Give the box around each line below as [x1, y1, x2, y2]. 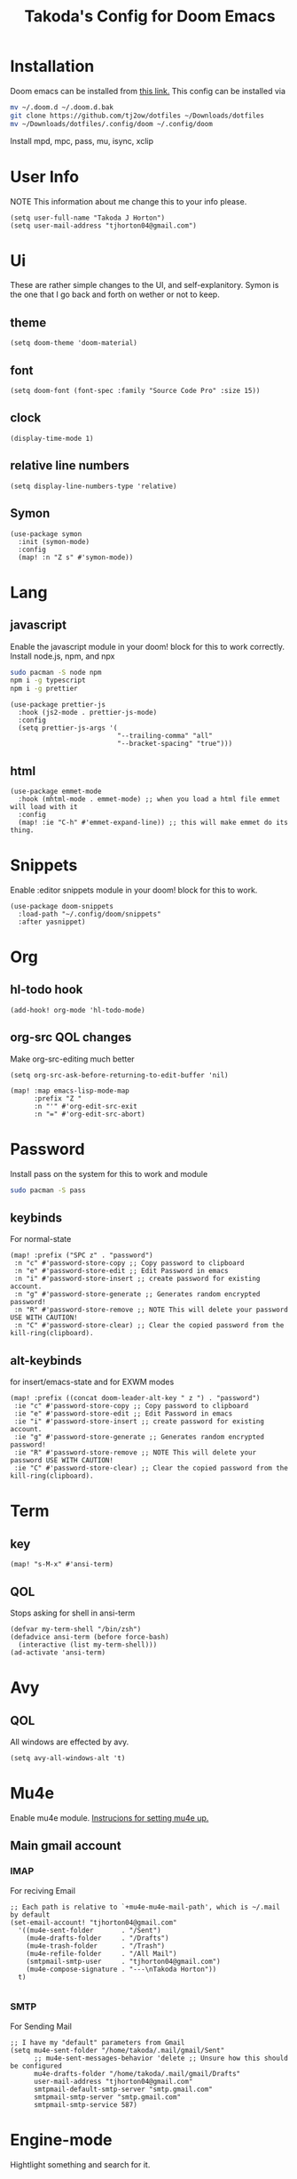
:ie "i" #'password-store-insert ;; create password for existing [13, 1417, 265, 1426]
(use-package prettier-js [10, 701, 106, 709]
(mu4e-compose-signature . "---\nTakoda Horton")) [26, 1965, 217, 1974]
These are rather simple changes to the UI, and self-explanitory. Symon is [10, 280, 279, 291]
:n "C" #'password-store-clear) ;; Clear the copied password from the [13, 1321, 285, 1330]
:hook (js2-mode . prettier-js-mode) [18, 709, 158, 717]
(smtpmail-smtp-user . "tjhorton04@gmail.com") [26, 1957, 221, 1966]
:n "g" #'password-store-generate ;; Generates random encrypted [13, 1290, 261, 1299]
